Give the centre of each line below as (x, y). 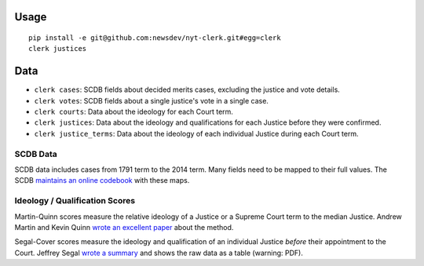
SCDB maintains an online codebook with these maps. (102, 180)
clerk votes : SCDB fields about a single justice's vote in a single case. (151, 100)
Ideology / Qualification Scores (75, 201)
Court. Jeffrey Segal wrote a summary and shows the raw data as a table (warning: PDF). (159, 253)
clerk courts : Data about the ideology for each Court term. (133, 112)
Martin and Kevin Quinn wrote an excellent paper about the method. (124, 227)
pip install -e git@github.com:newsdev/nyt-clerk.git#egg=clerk (155, 38)
